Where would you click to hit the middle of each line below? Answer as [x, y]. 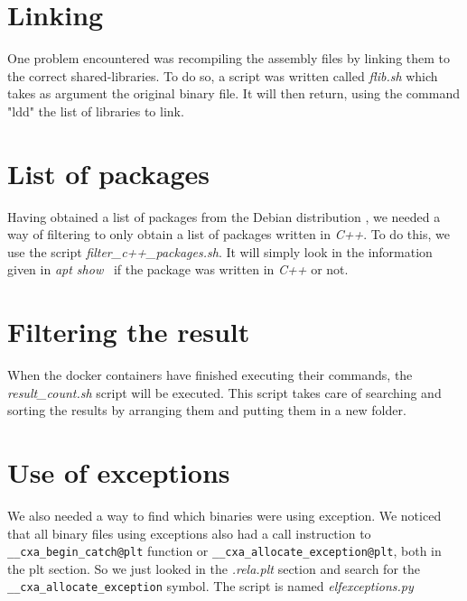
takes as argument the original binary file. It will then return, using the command [233, 93]
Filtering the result [129, 332]
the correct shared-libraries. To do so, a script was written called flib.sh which [223, 75]
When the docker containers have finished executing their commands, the [210, 375]
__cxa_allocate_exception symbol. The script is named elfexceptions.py [210, 586]
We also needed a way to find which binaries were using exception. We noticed [224, 516]
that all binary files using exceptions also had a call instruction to [189, 533]
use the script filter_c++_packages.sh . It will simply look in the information [220, 251]
